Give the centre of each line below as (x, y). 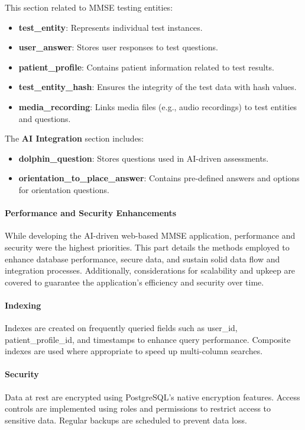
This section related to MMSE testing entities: (89, 7)
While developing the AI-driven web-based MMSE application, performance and (150, 235)
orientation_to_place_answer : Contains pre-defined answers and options (159, 178)
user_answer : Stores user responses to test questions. (118, 47)
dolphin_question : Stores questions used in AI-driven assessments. (144, 158)
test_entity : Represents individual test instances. (111, 27)
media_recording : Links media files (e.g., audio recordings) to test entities (158, 106)
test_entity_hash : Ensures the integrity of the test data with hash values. (158, 87)
